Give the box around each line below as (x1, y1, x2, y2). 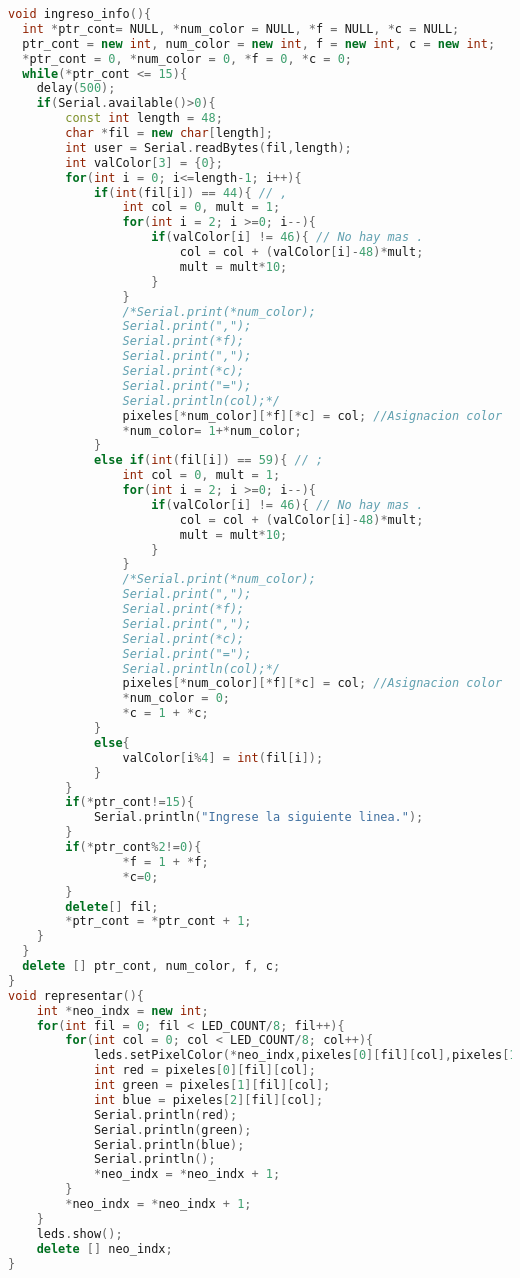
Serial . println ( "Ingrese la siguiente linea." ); (93, 810, 424, 825)
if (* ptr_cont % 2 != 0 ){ (65, 840, 202, 854)
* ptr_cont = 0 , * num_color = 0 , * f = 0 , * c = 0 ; (22, 51, 352, 66)
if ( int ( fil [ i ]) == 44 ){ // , (93, 185, 288, 200)
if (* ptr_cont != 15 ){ (65, 795, 195, 810)
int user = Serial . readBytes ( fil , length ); (65, 140, 352, 155)
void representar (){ (8, 988, 145, 1003)
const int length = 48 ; (65, 111, 223, 126)
